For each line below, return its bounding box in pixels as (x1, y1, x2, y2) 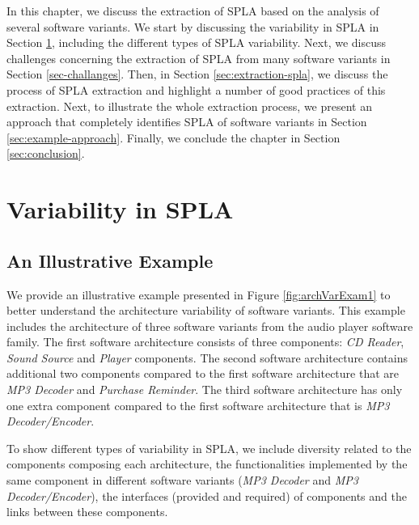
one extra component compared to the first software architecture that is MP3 (6, 396, 390, 413)
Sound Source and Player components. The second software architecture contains (6, 349, 408, 366)
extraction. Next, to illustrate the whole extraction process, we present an (6, 97, 372, 114)
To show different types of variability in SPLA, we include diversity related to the (6, 439, 412, 456)
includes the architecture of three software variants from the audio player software (6, 317, 413, 334)
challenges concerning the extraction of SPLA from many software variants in (6, 49, 391, 66)
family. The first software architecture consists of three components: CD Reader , (6, 333, 404, 350)
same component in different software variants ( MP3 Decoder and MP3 (6, 472, 358, 489)
